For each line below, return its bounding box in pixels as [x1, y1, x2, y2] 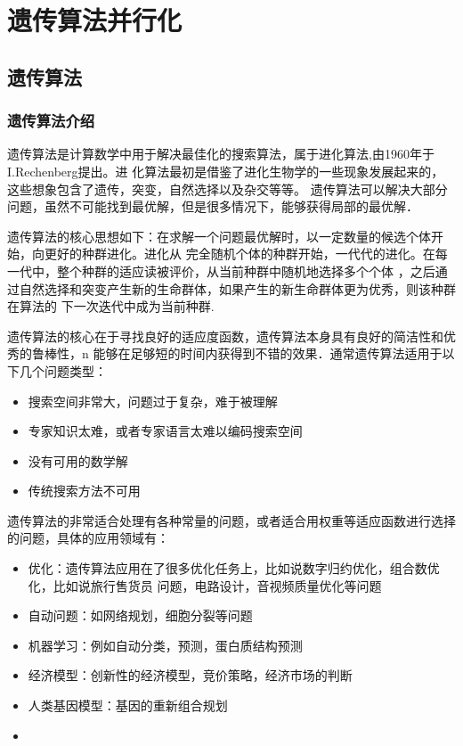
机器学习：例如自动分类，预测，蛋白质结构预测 [28, 635, 303, 654]
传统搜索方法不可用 [28, 481, 141, 500]
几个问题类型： [19, 361, 107, 380]
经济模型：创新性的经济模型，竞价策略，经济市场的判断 [28, 666, 353, 685]
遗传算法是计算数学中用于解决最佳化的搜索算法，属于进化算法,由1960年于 [7, 144, 435, 163]
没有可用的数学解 [28, 451, 128, 470]
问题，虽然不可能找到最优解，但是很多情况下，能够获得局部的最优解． [7, 197, 418, 216]
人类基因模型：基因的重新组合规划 [28, 696, 228, 715]
